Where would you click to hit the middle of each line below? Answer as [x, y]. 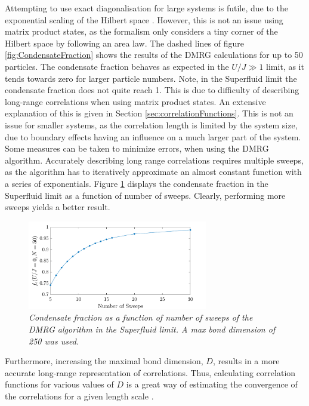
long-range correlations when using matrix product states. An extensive [135, 101]
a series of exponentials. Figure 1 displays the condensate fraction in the [137, 183]
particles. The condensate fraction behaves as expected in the [117, 66]
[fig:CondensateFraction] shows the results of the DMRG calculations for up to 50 [154, 55]
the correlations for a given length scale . [79, 396]
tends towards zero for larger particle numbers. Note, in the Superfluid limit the [151, 78]
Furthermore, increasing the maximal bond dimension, [104, 361]
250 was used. [54, 341]
